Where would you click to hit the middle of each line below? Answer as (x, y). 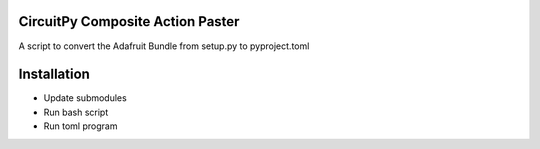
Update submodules (85, 98)
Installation (54, 74)
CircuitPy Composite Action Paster (129, 21)
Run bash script (76, 112)
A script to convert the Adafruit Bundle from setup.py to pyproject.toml (164, 46)
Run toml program (80, 126)
